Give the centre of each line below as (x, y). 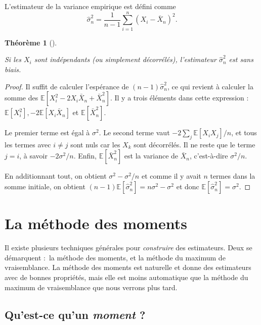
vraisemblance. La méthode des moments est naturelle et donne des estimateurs (128, 267)
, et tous (244, 132)
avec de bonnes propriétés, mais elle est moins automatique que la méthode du (126, 277)
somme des (21, 98)
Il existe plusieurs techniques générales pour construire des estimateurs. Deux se (128, 248)
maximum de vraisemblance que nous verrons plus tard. (91, 287)
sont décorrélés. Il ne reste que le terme (194, 144)
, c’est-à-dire (209, 156)
